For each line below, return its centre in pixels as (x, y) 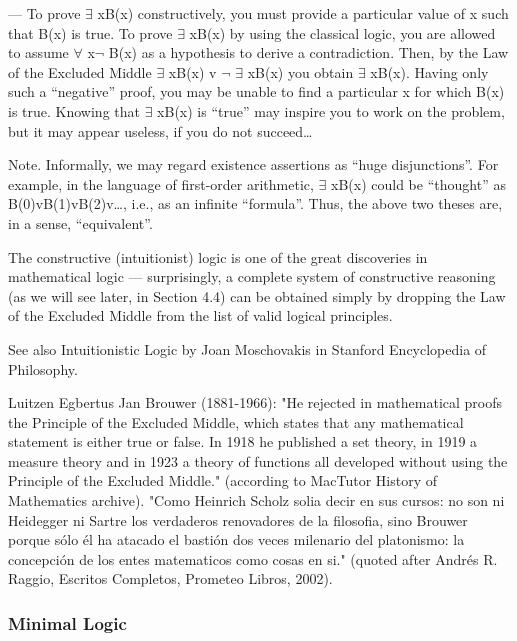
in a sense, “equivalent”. (80, 222)
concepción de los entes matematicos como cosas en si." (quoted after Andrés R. (253, 558)
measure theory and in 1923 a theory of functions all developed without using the (258, 460)
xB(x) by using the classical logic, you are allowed (342, 32)
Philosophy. (43, 368)
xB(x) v (192, 71)
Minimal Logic (67, 622)
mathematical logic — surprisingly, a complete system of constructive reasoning (252, 276)
